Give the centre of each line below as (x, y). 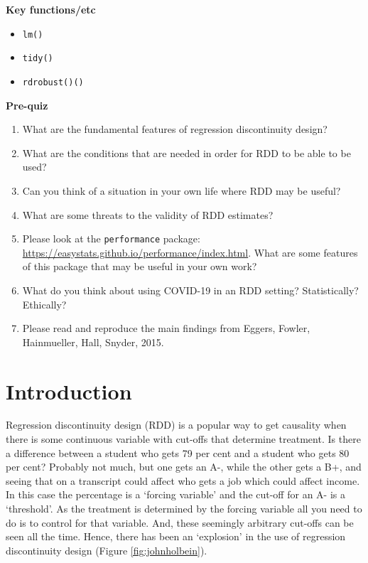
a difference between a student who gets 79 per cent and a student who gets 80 (178, 452)
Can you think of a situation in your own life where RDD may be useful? (182, 190)
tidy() (38, 59)
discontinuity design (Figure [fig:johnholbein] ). (107, 550)
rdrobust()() (53, 82)
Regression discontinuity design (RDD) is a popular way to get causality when (176, 425)
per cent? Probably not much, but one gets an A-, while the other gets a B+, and (184, 467)
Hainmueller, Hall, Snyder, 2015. (93, 342)
